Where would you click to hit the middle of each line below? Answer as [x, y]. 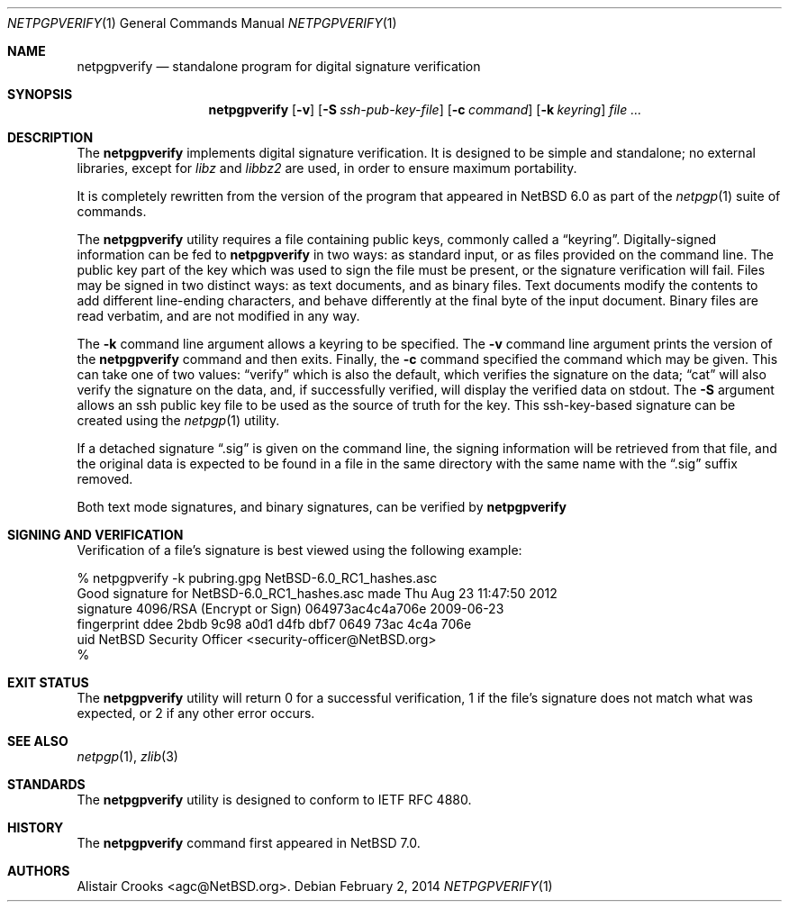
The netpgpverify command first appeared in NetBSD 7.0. [249, 843]
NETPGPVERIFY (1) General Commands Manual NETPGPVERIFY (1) [202, 23]
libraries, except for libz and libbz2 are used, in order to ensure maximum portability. [327, 168]
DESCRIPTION [50, 137]
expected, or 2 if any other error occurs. [196, 713]
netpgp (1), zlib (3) [127, 756]
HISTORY [36, 827]
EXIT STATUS [48, 682]
